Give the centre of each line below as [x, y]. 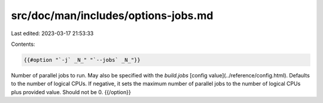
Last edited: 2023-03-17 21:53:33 [52, 33]
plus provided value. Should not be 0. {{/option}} [71, 92]
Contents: [23, 44]
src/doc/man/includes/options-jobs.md [112, 15]
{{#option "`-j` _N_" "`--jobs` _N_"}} [82, 60]
